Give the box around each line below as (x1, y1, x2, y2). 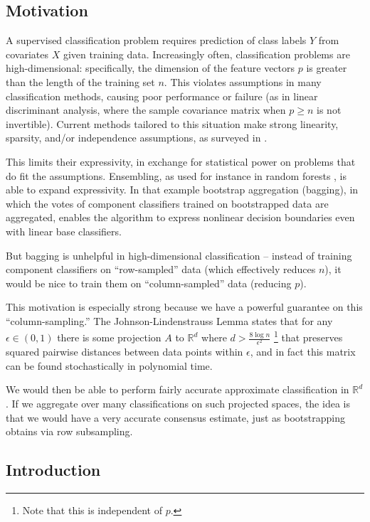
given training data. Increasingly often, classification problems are (63, 46, 350, 61)
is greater (306, 60, 347, 75)
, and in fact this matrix (250, 344, 356, 359)
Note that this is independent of (22, 503, 162, 518)
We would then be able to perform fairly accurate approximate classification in (6, 382, 349, 397)
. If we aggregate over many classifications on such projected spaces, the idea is (6, 396, 350, 411)
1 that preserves (273, 328, 343, 345)
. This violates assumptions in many (164, 74, 322, 89)
